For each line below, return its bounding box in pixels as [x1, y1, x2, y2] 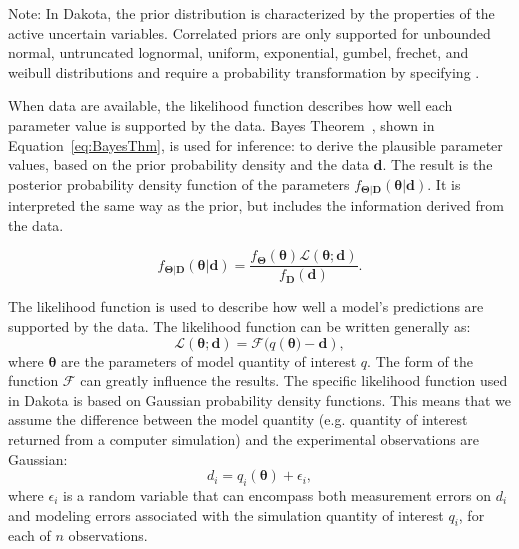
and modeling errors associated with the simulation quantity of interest [8, 504, 444, 525]
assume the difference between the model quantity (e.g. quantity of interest [8, 409, 468, 430]
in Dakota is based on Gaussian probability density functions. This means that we [8, 389, 512, 410]
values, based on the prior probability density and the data [8, 154, 369, 175]
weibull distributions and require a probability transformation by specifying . [8, 61, 480, 82]
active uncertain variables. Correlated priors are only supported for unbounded [8, 22, 491, 43]
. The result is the [382, 154, 493, 175]
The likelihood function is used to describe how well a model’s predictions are [8, 296, 484, 317]
